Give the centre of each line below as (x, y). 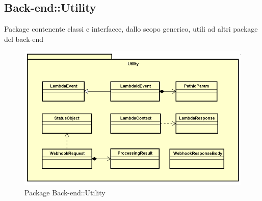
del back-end (24, 39)
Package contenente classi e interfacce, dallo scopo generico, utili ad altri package (131, 29)
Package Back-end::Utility (65, 192)
